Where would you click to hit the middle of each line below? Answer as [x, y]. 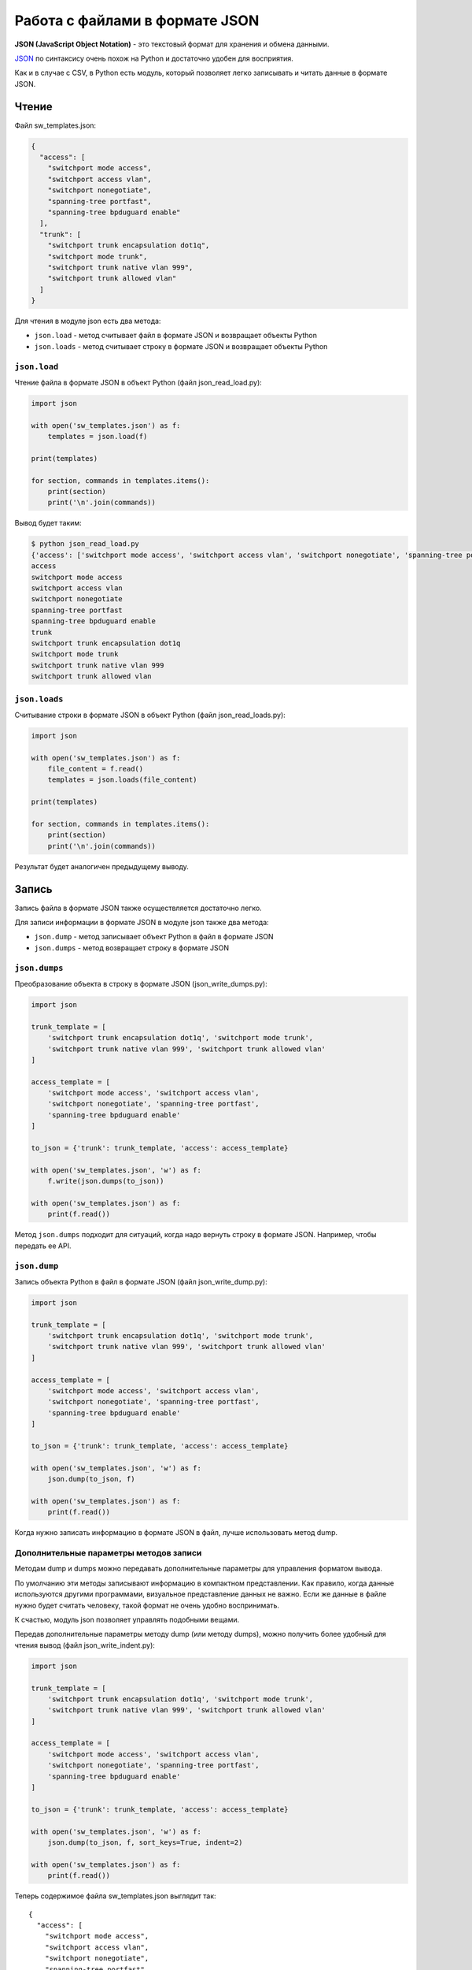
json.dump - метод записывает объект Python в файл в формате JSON [154, 937]
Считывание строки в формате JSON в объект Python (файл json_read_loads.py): [150, 715]
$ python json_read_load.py [85, 544]
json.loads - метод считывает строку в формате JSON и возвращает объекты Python [181, 346]
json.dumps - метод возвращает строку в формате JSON [132, 948]
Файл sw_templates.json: [55, 125]
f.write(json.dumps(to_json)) [106, 1181]
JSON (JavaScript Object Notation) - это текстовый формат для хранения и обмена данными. [172, 44]
